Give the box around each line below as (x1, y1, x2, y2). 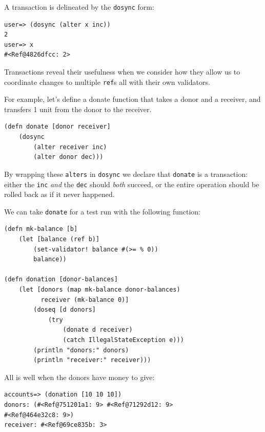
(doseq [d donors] (33, 306, 96, 314)
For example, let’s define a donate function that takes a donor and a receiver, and (4, 94, 261, 104)
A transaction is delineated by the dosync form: (4, 2, 154, 12)
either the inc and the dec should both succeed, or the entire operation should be (4, 178, 259, 189)
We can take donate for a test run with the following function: (4, 206, 201, 217)
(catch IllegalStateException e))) (63, 336, 184, 344)
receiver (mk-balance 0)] (40, 296, 129, 303)
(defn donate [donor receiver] (4, 123, 111, 131)
